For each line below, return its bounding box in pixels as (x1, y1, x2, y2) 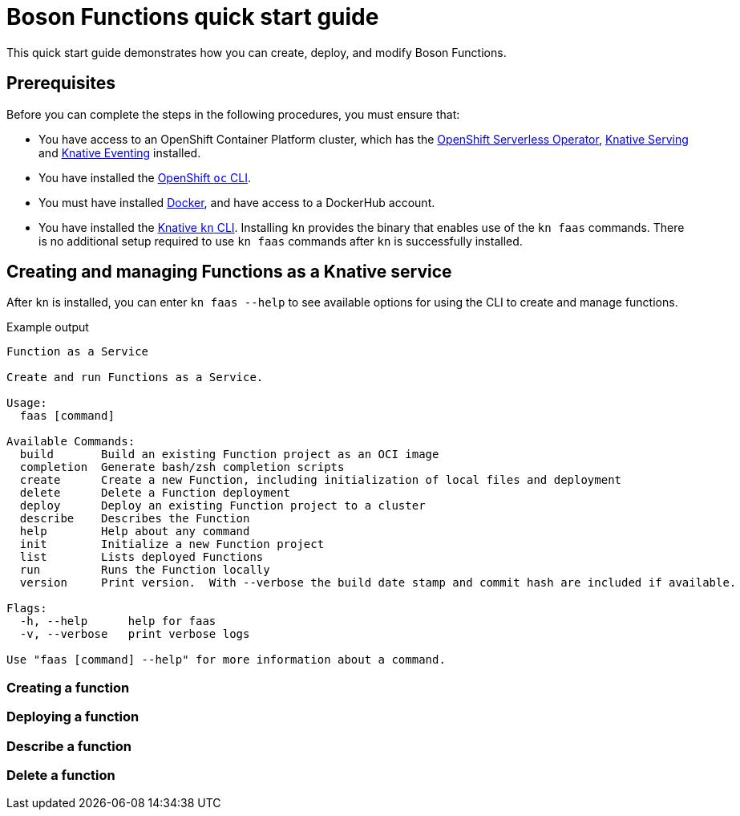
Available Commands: (6, 435, 135, 449)
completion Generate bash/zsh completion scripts (19, 461, 345, 474)
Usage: (6, 396, 47, 410)
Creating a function (6, 679, 130, 696)
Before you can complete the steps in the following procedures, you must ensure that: (6, 107, 460, 121)
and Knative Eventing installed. (38, 145, 201, 160)
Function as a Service (6, 345, 149, 359)
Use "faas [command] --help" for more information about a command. (6, 653, 446, 667)
